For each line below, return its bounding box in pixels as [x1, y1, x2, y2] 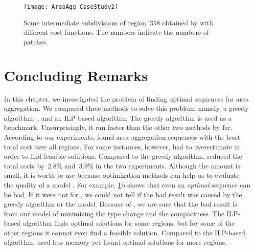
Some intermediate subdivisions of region [23, 17, 146, 27]
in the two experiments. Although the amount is [95, 160, 241, 170]
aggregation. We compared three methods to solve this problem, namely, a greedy [4, 103, 249, 113]
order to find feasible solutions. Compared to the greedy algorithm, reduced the [4, 151, 242, 161]
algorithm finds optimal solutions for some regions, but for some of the [23, 218, 235, 228]
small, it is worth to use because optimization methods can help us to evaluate [4, 170, 240, 180]
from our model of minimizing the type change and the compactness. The [4, 208, 225, 218]
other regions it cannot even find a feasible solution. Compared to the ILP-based [4, 227, 246, 237]
